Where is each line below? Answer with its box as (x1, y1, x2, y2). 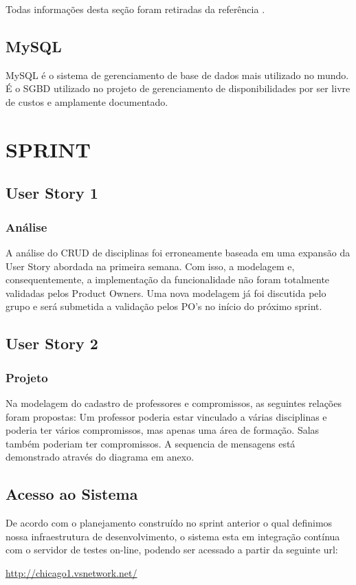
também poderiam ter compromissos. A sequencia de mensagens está (5, 436, 296, 450)
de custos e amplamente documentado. (5, 94, 168, 109)
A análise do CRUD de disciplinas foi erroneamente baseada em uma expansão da (5, 245, 351, 259)
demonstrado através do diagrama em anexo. (5, 450, 194, 464)
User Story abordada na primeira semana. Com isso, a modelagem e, (5, 258, 295, 273)
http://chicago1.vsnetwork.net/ (5, 565, 137, 580)
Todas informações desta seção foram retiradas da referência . (5, 2, 265, 16)
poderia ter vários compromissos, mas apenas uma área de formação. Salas (5, 423, 320, 437)
